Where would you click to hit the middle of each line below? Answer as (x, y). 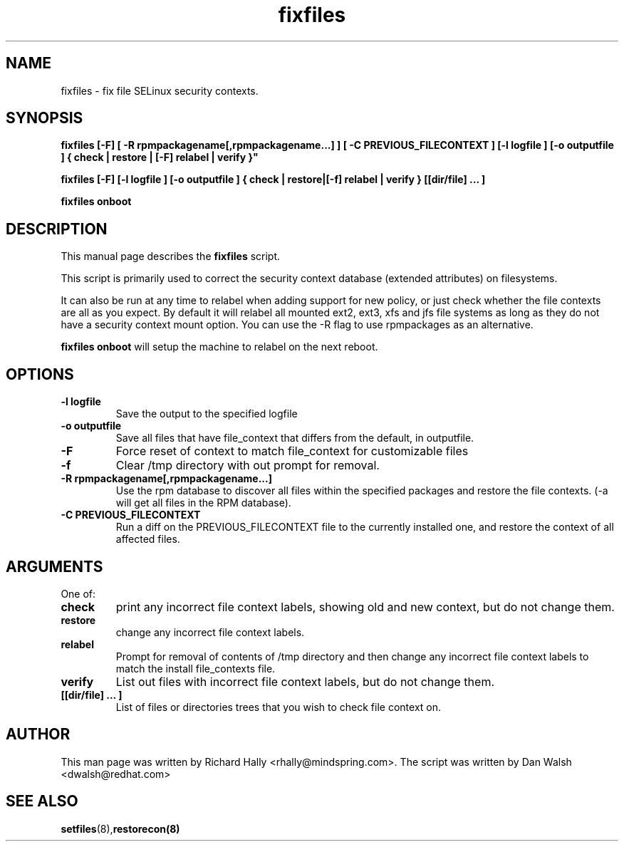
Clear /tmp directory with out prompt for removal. (248, 466)
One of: (78, 593)
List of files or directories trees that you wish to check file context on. (279, 707)
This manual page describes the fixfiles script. (171, 256)
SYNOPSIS (45, 118)
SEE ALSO (42, 801)
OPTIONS (40, 374)
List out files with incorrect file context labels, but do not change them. (305, 681)
